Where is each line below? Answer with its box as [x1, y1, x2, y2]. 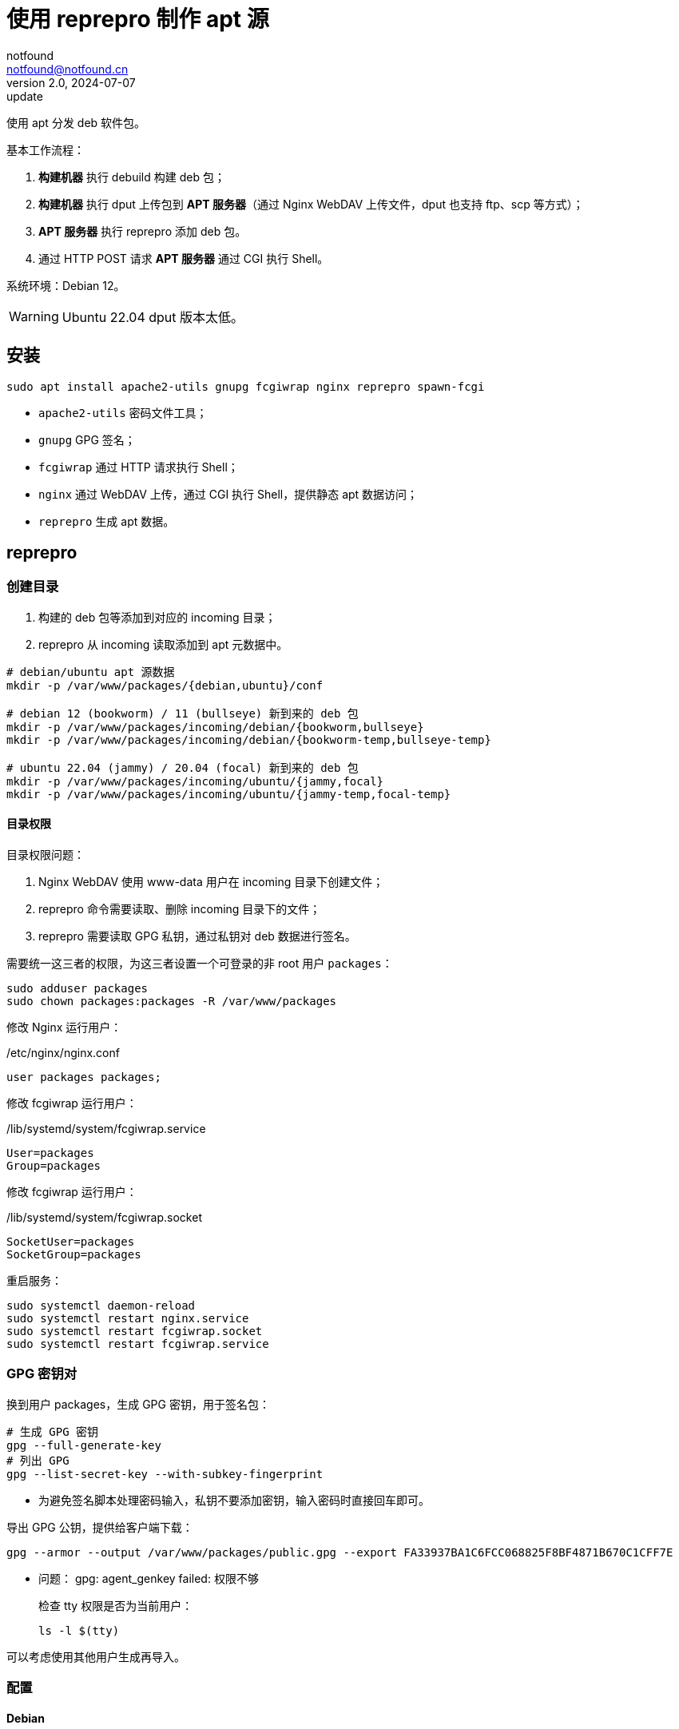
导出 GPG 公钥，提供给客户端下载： [6, 1520, 193, 1534]
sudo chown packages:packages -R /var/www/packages [6, 995, 337, 1008]
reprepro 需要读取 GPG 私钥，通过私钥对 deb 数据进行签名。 [38, 929, 356, 944]
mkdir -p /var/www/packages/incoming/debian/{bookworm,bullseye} [6, 720, 424, 733]
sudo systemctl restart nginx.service [6, 1312, 249, 1326]
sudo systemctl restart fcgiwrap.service [6, 1337, 269, 1351]
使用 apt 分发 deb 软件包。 [6, 115, 146, 129]
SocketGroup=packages [6, 1248, 141, 1262]
